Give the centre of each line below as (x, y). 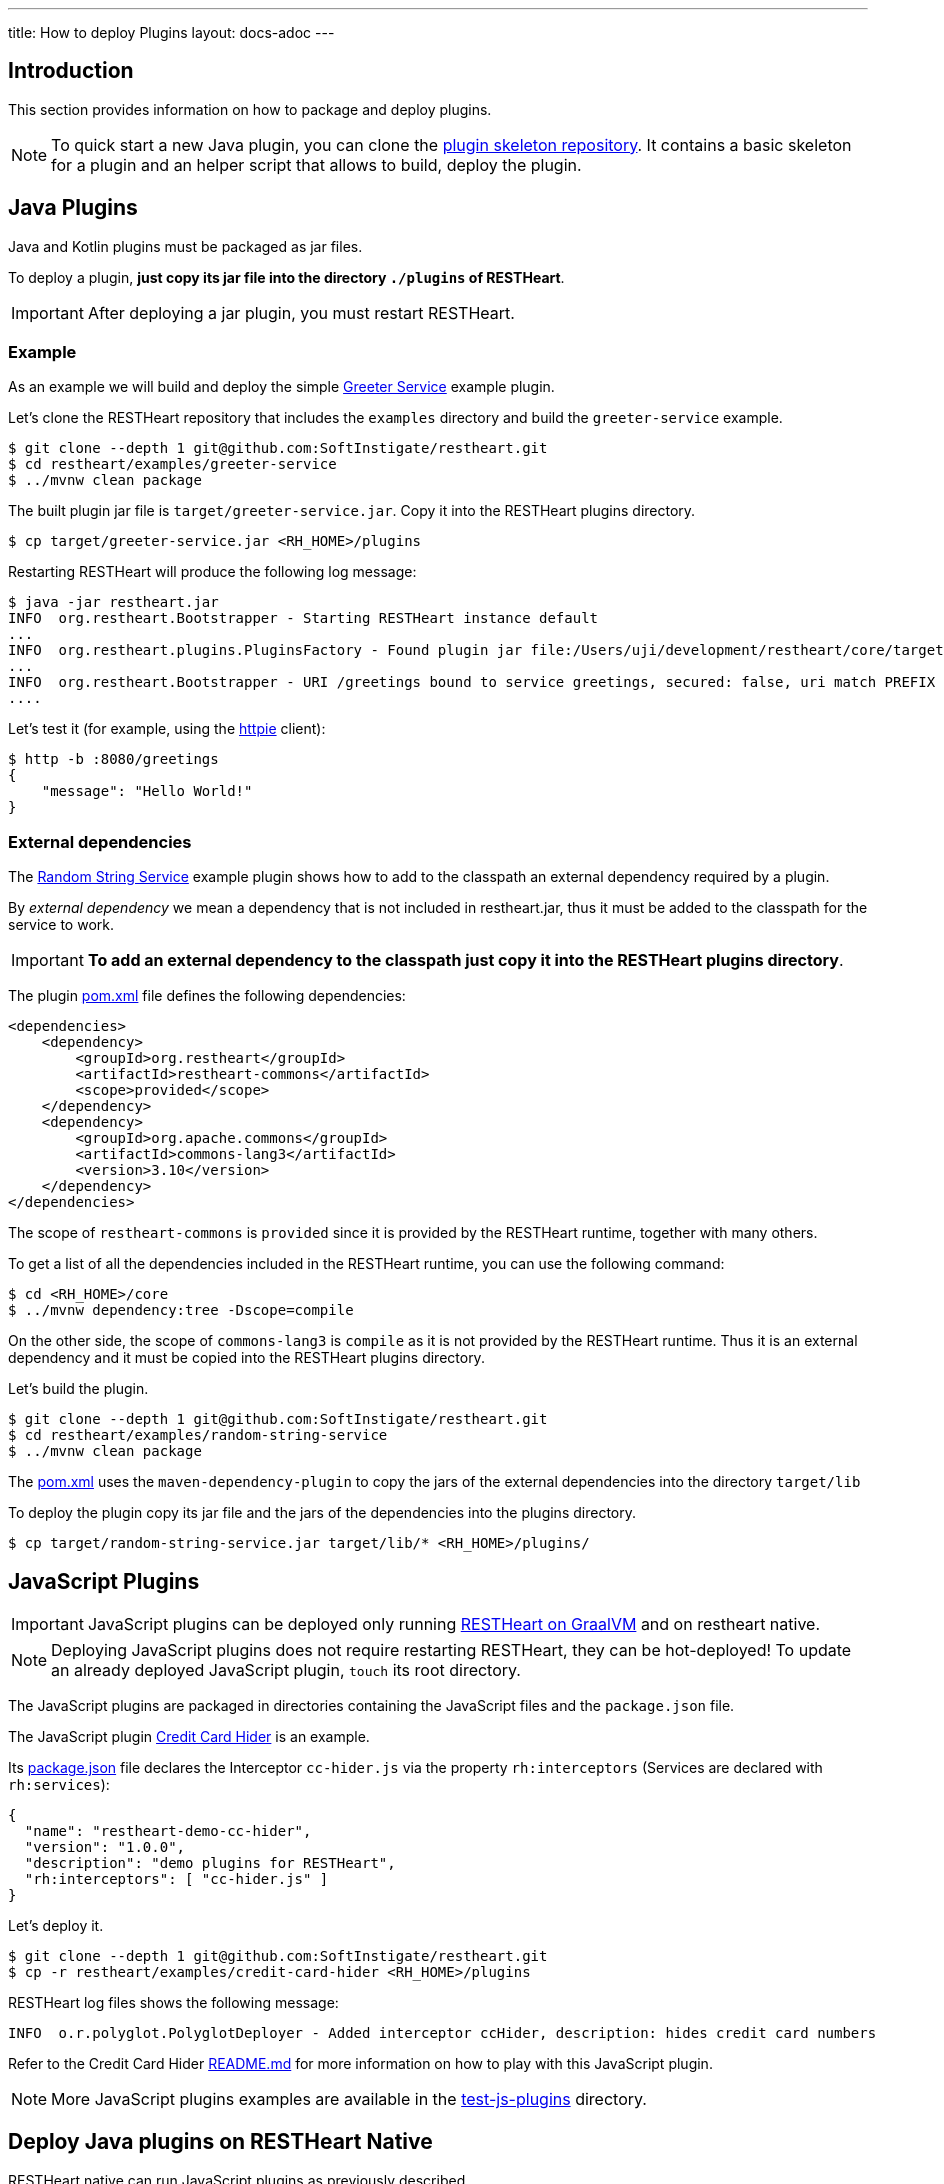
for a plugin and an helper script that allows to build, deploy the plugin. (316, 164)
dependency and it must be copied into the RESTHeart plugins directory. (246, 1358)
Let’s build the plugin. (78, 1389)
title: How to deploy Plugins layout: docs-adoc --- (171, 32)
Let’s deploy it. (56, 1926)
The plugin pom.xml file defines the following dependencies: (207, 996)
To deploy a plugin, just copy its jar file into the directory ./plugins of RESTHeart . (286, 277)
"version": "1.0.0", (105, 1847)
